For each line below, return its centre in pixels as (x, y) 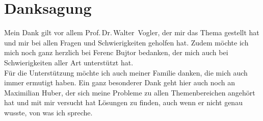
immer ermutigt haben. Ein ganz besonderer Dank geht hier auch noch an (120, 82)
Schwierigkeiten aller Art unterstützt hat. (69, 62)
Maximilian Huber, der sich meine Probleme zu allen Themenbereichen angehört (130, 92)
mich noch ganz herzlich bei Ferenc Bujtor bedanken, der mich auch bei (116, 52)
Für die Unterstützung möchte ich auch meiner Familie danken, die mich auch (126, 72)
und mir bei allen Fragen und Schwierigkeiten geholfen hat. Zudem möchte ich (126, 42)
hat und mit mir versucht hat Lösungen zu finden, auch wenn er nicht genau (123, 102)
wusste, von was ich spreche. (48, 112)
